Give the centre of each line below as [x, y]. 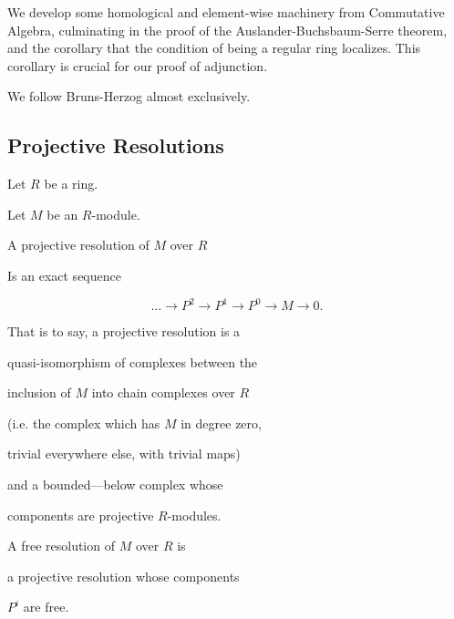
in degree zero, [221, 423]
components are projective [81, 515]
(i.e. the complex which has [84, 423]
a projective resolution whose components [124, 576]
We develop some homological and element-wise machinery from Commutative [226, 12]
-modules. [194, 515]
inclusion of [39, 392]
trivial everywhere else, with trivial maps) [124, 454]
